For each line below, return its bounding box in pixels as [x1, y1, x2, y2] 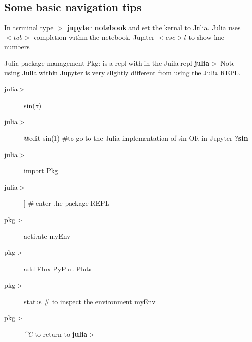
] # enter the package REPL [24, 198, 109, 208]
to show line [188, 32, 225, 42]
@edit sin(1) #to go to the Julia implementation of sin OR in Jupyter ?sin [24, 132, 248, 143]
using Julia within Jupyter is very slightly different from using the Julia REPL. [4, 67, 241, 77]
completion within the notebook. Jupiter [34, 32, 155, 42]
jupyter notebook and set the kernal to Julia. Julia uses [67, 22, 241, 33]
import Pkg [24, 165, 58, 176]
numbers [4, 41, 30, 52]
